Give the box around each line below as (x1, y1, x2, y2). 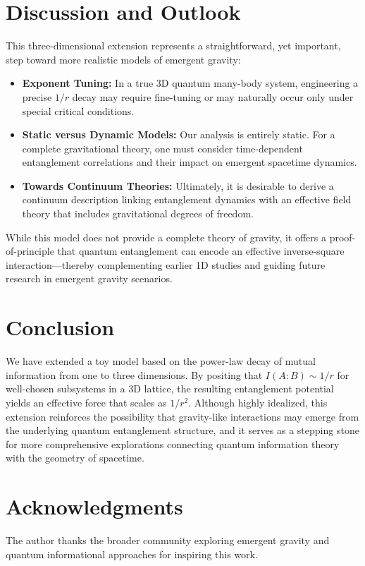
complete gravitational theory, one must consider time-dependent (22, 140, 303, 155)
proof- (329, 229, 356, 244)
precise (22, 89, 52, 104)
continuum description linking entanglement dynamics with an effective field (22, 192, 352, 207)
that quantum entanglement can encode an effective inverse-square (57, 243, 345, 258)
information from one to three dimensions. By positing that (6, 367, 263, 382)
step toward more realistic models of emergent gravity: (6, 52, 241, 66)
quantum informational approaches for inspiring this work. (6, 546, 258, 561)
